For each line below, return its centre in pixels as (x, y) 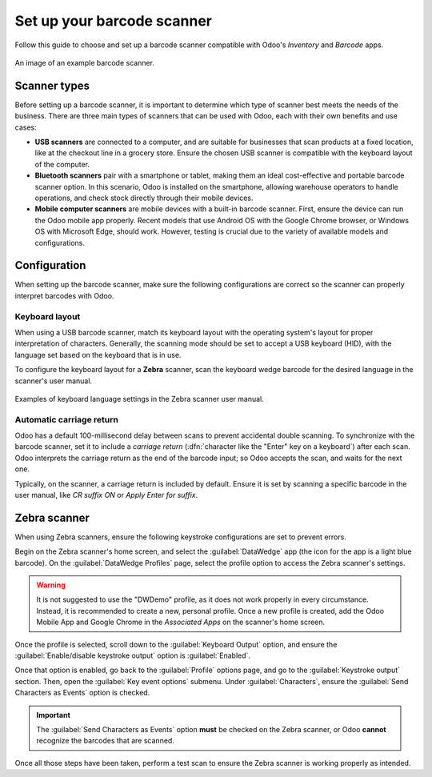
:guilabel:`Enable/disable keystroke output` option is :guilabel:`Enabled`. (133, 655)
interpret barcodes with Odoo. (64, 295)
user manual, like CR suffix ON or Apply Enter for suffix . (106, 495)
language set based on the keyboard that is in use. (98, 354)
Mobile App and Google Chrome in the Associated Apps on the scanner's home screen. (181, 622)
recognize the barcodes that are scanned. (106, 741)
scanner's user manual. (53, 381)
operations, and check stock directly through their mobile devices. (144, 198)
